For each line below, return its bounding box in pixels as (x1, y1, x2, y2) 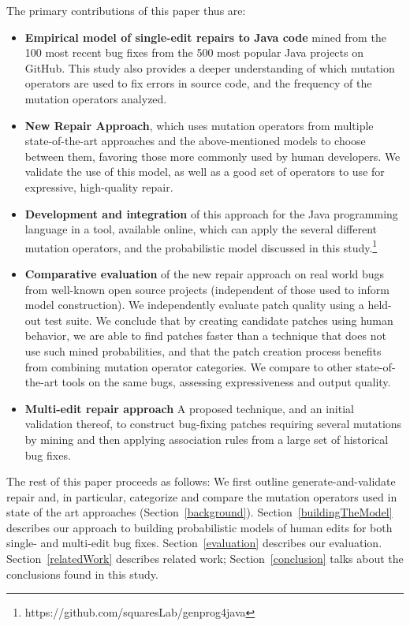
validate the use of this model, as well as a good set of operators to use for (24, 163, 385, 180)
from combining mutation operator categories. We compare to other (24, 358, 352, 374)
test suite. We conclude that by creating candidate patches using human (44, 311, 393, 328)
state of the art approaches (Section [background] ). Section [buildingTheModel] (6, 504, 393, 520)
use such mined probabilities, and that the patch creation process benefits (24, 342, 382, 359)
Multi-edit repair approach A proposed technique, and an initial (24, 400, 354, 416)
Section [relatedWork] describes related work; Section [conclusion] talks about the (6, 550, 404, 567)
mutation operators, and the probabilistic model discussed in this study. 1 (24, 237, 378, 255)
